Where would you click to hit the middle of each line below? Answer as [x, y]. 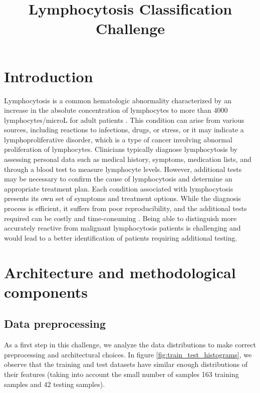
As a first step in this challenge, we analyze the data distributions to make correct [130, 345]
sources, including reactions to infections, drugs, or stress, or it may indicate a [124, 130]
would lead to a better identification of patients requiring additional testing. [121, 237]
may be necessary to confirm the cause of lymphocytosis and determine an [118, 179]
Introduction [49, 76]
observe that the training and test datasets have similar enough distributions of [126, 364]
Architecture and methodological [120, 272]
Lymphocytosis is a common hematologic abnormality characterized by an [118, 100]
